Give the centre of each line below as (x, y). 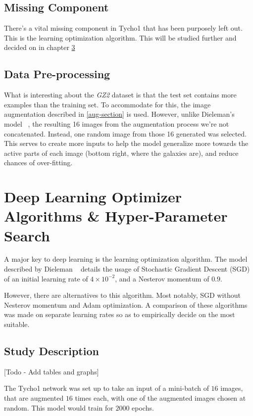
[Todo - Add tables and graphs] (51, 371)
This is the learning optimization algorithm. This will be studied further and (120, 37)
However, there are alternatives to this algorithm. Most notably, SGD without (122, 295)
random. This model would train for (59, 407)
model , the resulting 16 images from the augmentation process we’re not (117, 123)
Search (27, 235)
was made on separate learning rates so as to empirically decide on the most (120, 314)
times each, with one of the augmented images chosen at (160, 397)
